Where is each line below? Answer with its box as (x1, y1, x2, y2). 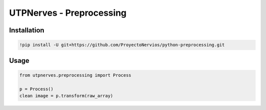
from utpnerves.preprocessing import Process (19, 72, 132, 78)
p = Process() (19, 86, 54, 92)
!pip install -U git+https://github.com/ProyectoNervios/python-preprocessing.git (19, 42, 225, 48)
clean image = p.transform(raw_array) (19, 93, 113, 98)
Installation (9, 26, 44, 34)
